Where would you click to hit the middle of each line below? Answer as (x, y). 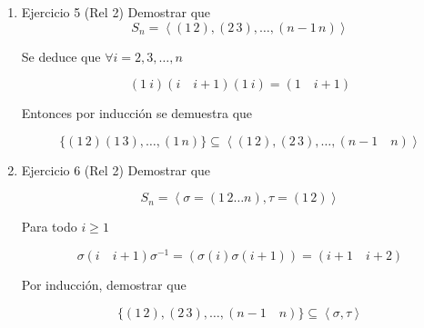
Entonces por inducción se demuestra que (137, 113)
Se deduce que (61, 56)
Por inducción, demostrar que (104, 285)
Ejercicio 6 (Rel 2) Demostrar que (116, 169)
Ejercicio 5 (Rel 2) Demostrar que (116, 12)
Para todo (49, 227)
